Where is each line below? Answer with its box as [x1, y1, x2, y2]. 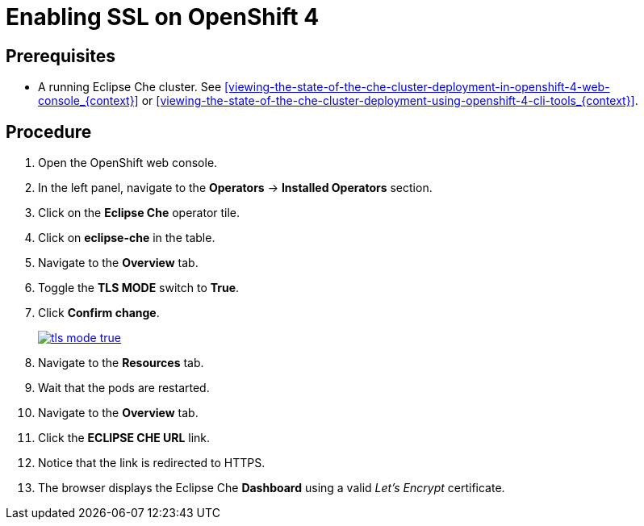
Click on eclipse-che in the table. [38, 231, 215, 245]
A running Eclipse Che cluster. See [38, 80, 222, 94]
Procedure [6, 121, 92, 142]
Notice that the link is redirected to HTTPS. [38, 456, 266, 470]
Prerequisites [6, 45, 115, 66]
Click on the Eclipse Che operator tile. [38, 206, 240, 220]
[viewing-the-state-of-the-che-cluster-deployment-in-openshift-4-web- [224, 80, 610, 94]
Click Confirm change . [38, 306, 160, 320]
